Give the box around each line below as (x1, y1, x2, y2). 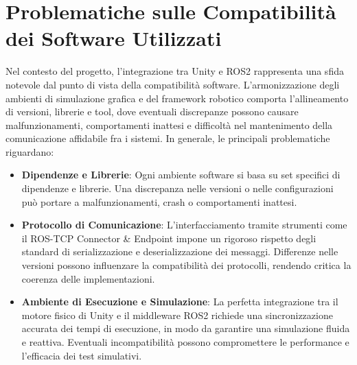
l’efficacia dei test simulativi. (21, 348, 142, 362)
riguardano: (5, 144, 54, 158)
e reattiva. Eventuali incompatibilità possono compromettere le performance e (21, 335, 349, 349)
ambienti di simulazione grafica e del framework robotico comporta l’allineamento (5, 91, 349, 105)
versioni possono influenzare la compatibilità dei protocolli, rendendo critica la (21, 258, 352, 272)
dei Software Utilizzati (5, 24, 222, 52)
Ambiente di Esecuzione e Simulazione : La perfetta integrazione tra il (21, 294, 338, 309)
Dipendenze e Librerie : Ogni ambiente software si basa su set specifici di (21, 167, 341, 182)
